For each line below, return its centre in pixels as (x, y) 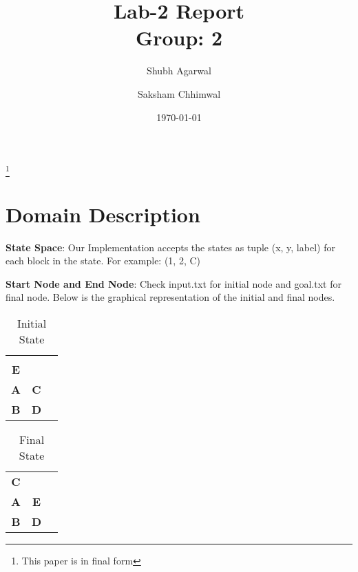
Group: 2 (179, 38)
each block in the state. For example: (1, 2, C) (103, 261)
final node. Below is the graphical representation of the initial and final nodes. (170, 297)
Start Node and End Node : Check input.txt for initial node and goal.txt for (173, 283)
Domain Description (103, 214)
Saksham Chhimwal (179, 93)
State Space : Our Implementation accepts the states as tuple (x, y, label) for (170, 247)
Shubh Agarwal (179, 71)
